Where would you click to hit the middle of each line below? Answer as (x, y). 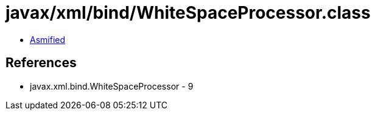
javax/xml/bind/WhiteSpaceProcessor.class (188, 13)
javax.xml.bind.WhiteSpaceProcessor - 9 (112, 86)
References (41, 63)
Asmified (48, 39)
